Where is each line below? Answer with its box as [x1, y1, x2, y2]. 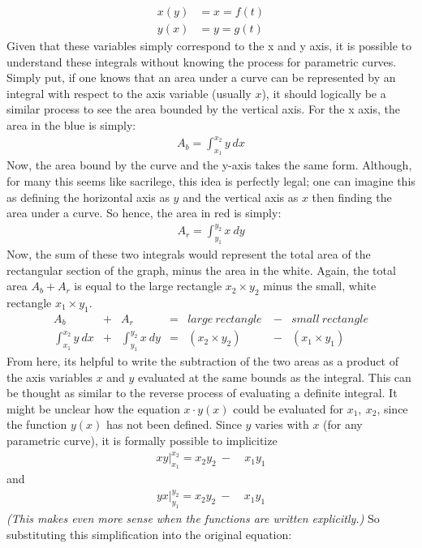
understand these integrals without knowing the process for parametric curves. [6, 53, 397, 70]
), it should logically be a [261, 84, 386, 101]
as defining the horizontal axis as [6, 188, 170, 205]
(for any [323, 416, 363, 433]
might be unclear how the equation [6, 400, 180, 417]
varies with [255, 416, 309, 433]
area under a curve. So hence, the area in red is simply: [6, 204, 282, 221]
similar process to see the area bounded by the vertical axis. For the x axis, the [6, 101, 400, 118]
